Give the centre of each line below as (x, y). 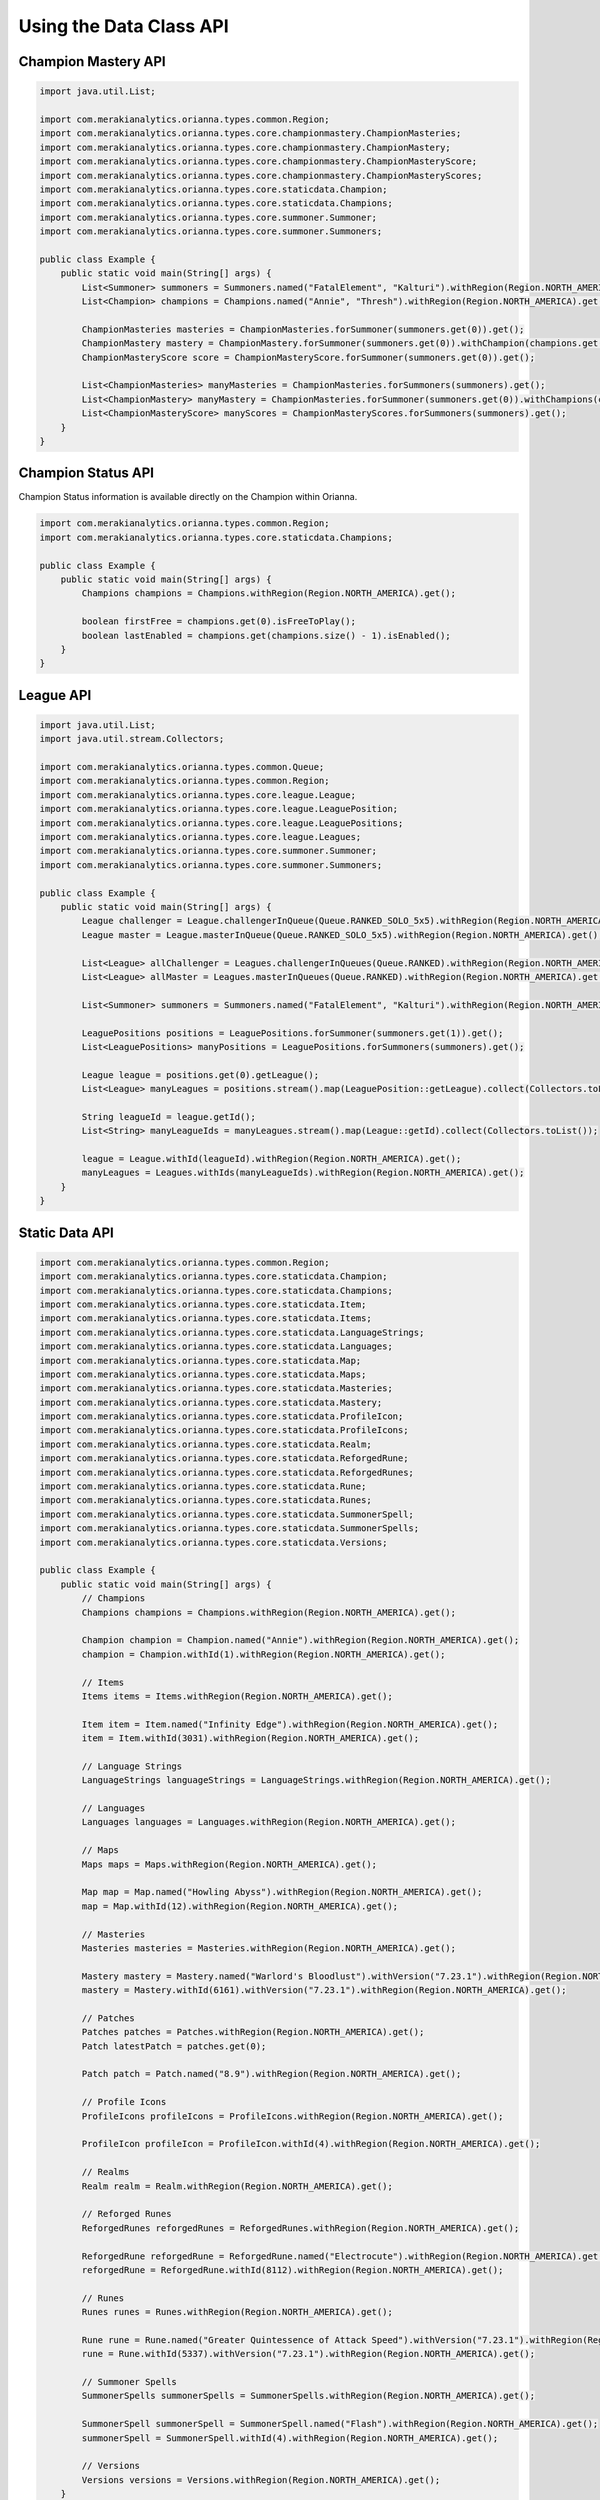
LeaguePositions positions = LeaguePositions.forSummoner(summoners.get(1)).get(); (292, 1033)
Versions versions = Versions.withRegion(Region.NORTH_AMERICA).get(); (261, 2479)
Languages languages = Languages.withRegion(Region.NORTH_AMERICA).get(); (269, 1822)
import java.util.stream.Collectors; (132, 739)
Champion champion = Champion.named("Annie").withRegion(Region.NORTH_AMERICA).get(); (300, 1640)
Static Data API (66, 1232)
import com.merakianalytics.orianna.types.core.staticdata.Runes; (205, 1500)
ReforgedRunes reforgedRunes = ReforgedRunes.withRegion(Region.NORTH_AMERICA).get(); (300, 2228)
